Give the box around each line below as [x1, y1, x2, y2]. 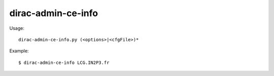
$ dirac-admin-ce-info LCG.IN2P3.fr [18, 59, 110, 65]
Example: [9, 48, 29, 54]
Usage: [9, 25, 25, 31]
